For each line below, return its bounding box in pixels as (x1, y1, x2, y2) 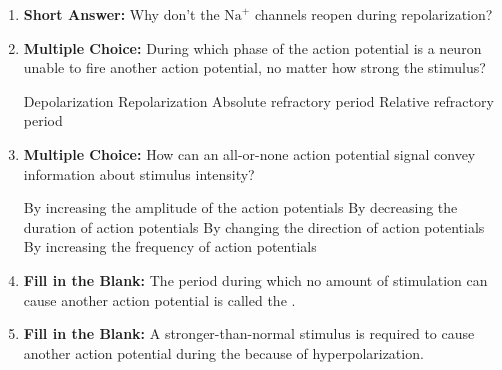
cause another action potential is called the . (23, 289, 296, 310)
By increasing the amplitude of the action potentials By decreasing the (23, 197, 458, 218)
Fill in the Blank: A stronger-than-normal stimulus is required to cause (23, 323, 475, 344)
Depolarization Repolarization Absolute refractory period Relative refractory (23, 90, 494, 111)
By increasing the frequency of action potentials (23, 236, 317, 257)
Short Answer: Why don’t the (23, 4, 220, 24)
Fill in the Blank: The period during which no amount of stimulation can (23, 269, 488, 290)
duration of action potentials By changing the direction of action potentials (23, 216, 485, 237)
